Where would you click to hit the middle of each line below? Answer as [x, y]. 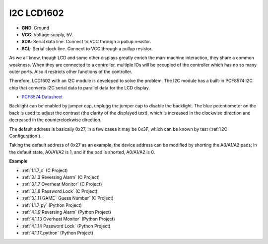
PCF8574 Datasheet [42, 97]
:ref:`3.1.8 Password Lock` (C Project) [60, 191]
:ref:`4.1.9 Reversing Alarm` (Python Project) [67, 212]
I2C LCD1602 [36, 13]
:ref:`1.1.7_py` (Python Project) [52, 205]
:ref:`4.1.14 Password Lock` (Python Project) [66, 226]
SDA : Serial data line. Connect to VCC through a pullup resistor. [86, 42]
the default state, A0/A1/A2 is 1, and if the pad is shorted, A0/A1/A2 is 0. [82, 152]
